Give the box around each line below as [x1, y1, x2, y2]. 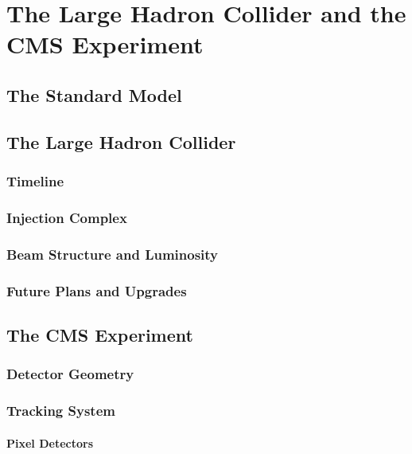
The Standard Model [6, 82, 182, 107]
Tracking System [6, 401, 115, 421]
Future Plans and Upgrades [6, 280, 187, 300]
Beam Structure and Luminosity [6, 244, 219, 264]
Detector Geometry [6, 364, 134, 384]
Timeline [6, 171, 64, 191]
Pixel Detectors [6, 434, 93, 451]
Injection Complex [6, 207, 127, 227]
